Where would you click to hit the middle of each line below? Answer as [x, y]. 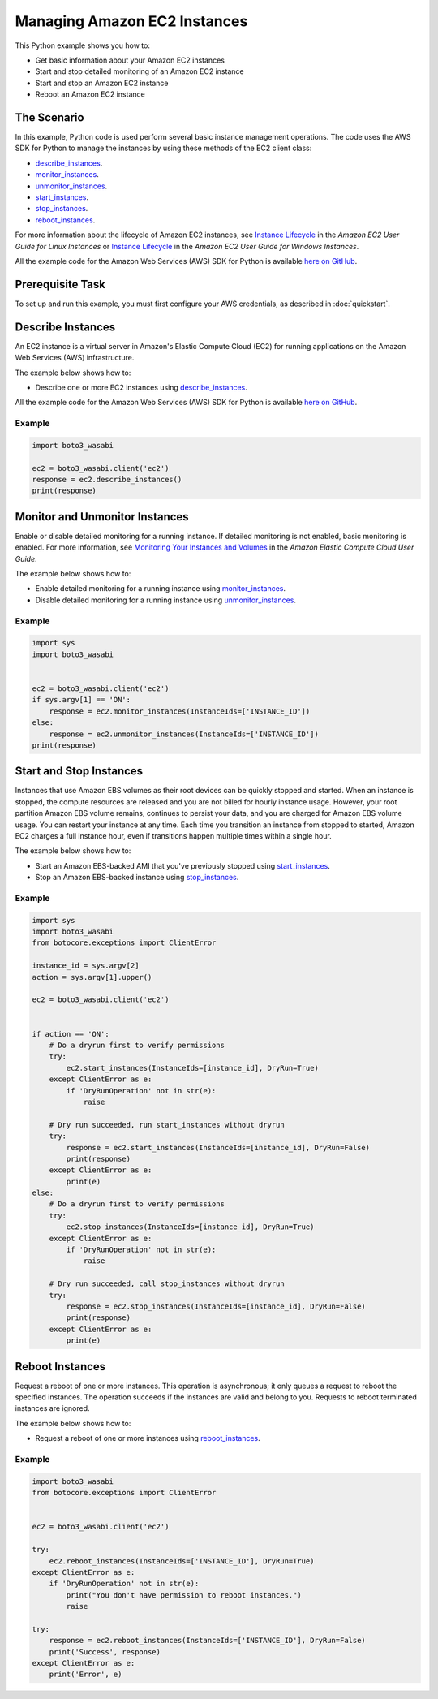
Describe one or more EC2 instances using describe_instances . [141, 387]
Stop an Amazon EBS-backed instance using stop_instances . [137, 878]
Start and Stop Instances [79, 771]
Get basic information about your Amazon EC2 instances [130, 60]
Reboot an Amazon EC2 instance [90, 94]
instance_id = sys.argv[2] [86, 966]
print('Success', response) [105, 1652]
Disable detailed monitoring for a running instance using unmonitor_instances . [165, 600]
